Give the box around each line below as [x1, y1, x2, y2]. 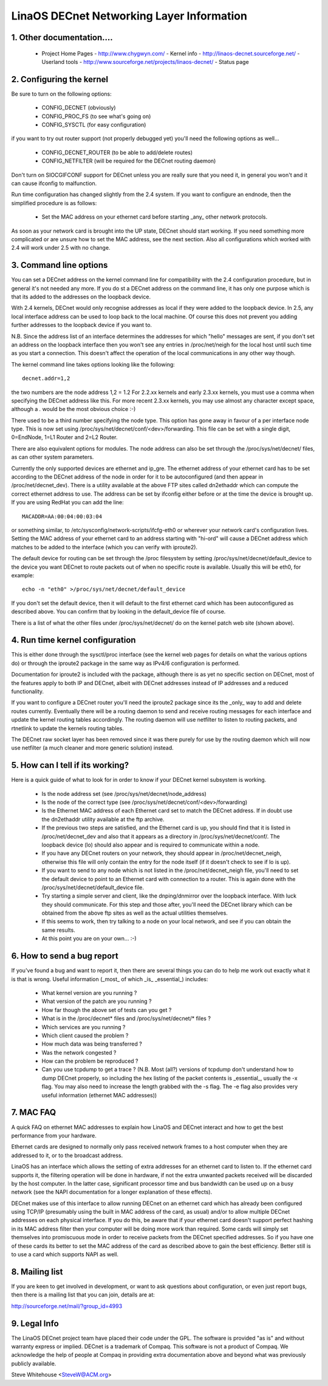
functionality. [11, 688, 44, 695]
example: [11, 571, 35, 579]
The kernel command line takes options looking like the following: [11, 361, 176, 368]
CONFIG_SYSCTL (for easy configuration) [41, 121, 146, 128]
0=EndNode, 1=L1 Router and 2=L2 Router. [11, 434, 118, 441]
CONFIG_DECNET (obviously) [41, 104, 116, 111]
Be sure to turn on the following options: [11, 90, 112, 97]
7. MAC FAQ [11, 1107, 56, 1117]
